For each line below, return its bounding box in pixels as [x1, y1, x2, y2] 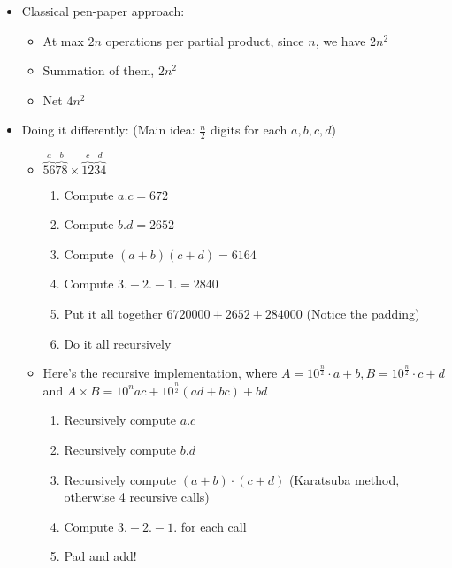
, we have [315, 31, 366, 50]
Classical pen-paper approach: [21, 2, 185, 19]
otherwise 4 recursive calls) [64, 487, 210, 506]
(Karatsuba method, [288, 470, 400, 488]
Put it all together [64, 304, 163, 323]
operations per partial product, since [105, 31, 304, 50]
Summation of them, [42, 61, 155, 80]
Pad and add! [64, 547, 137, 565]
